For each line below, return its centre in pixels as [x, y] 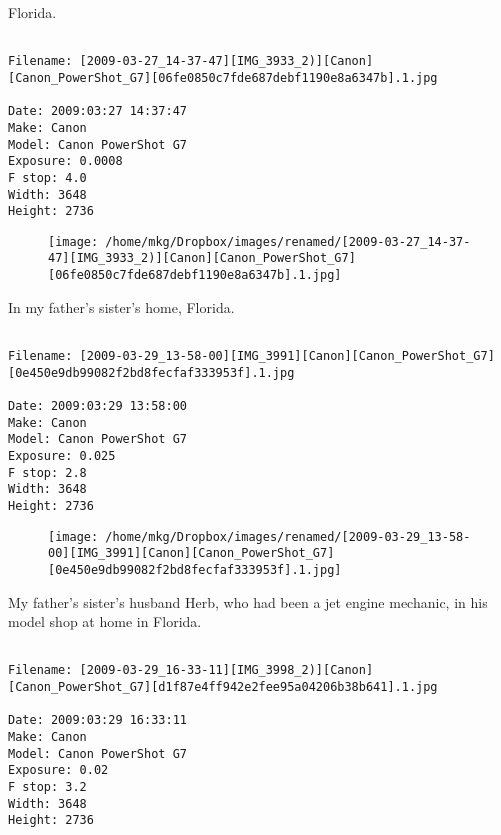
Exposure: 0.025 [62, 455]
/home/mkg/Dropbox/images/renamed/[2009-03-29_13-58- [288, 536]
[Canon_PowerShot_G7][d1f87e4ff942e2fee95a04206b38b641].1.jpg [223, 687]
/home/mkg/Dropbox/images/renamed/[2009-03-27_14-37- [288, 241]
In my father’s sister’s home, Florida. [121, 306]
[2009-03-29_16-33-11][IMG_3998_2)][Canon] [226, 670]
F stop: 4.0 [47, 177]
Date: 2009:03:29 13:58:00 [97, 406]
